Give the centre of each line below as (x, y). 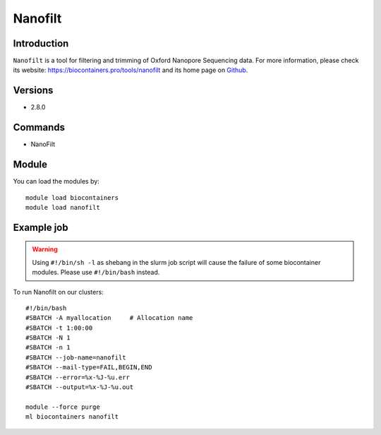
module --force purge (63, 407)
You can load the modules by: (56, 181)
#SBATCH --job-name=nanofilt (76, 357)
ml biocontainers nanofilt (72, 417)
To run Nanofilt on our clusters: (58, 292)
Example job (41, 227)
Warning (45, 249)
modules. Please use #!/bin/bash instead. (96, 273)
